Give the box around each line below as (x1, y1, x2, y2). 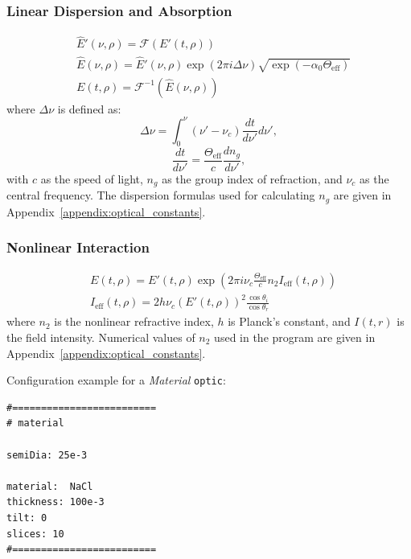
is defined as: (57, 100, 121, 117)
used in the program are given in (214, 329, 376, 345)
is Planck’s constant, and (228, 313, 351, 330)
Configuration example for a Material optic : (6, 372, 226, 388)
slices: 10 (6, 528, 64, 540)
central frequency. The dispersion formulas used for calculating (6, 187, 315, 203)
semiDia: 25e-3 (6, 449, 88, 461)
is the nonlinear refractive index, (54, 313, 214, 330)
